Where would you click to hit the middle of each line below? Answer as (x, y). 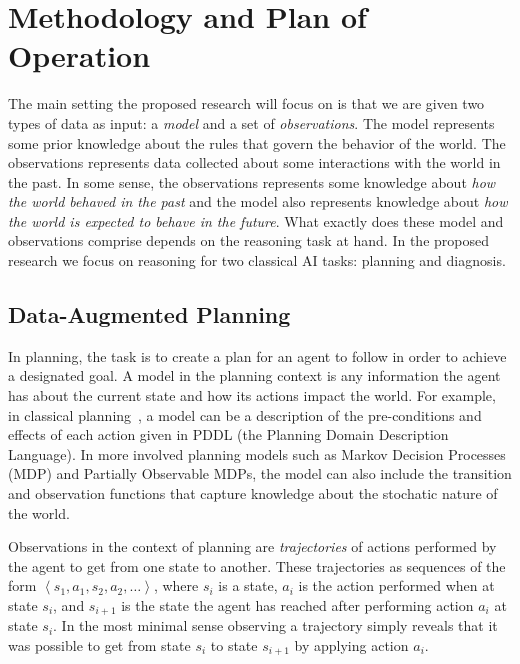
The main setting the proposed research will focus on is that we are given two (246, 103)
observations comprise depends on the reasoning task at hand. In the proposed (248, 240)
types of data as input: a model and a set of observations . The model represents (251, 122)
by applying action (351, 645)
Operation (79, 55)
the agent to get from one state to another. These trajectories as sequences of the (257, 565)
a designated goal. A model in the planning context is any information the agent (254, 375)
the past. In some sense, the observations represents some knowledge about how (252, 181)
